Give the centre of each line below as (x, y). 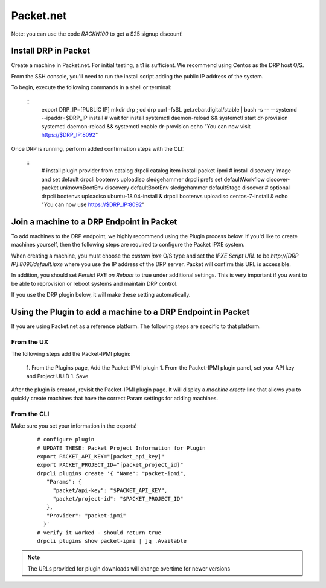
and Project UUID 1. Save (57, 376)
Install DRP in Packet (51, 51)
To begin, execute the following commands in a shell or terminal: (91, 87)
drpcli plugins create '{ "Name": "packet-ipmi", (112, 473)
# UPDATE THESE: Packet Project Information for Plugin (121, 448)
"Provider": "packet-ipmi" (86, 515)
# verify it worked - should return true (99, 533)
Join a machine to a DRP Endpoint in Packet (94, 222)
